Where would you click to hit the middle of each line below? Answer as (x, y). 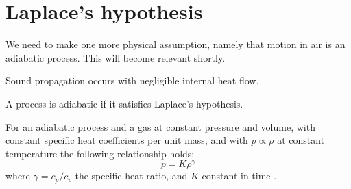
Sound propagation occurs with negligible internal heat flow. (132, 80)
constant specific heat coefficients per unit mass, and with (127, 140)
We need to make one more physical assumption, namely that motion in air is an (175, 44)
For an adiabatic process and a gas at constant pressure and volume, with (160, 126)
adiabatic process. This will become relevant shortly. (116, 57)
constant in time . (239, 176)
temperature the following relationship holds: (100, 153)
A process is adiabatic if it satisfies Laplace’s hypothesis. (124, 103)
